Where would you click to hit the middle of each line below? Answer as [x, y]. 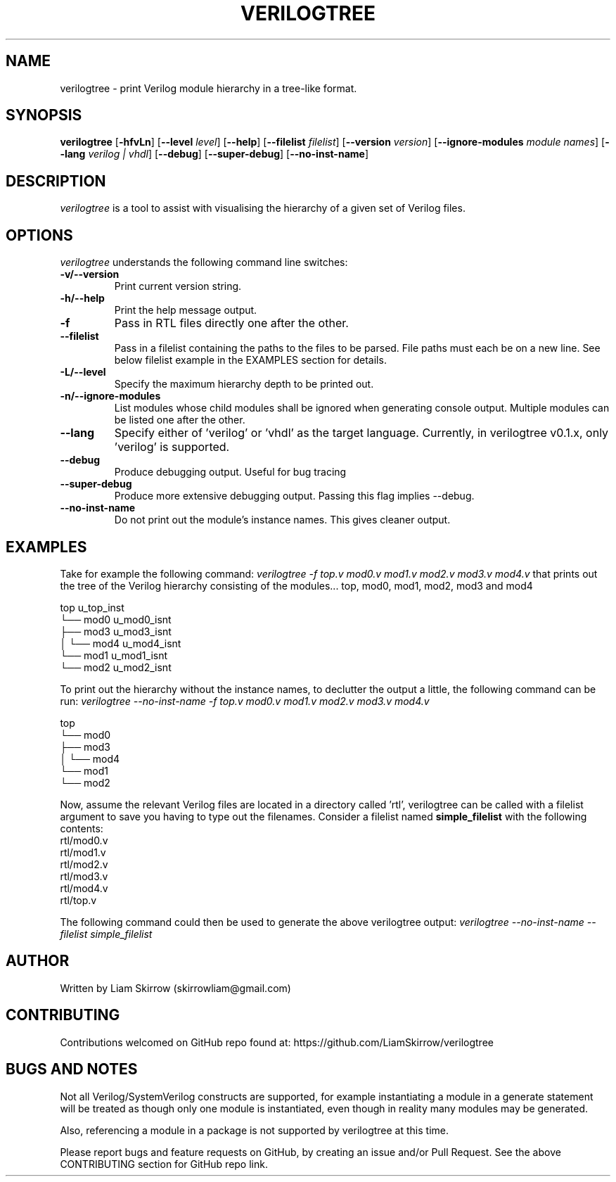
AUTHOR [38, 961]
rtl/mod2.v [84, 864]
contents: [82, 828]
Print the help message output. [186, 310]
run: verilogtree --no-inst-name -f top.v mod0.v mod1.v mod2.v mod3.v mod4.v [245, 701]
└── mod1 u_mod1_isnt [114, 655]
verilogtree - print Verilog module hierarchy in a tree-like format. [208, 88]
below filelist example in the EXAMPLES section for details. [250, 360]
